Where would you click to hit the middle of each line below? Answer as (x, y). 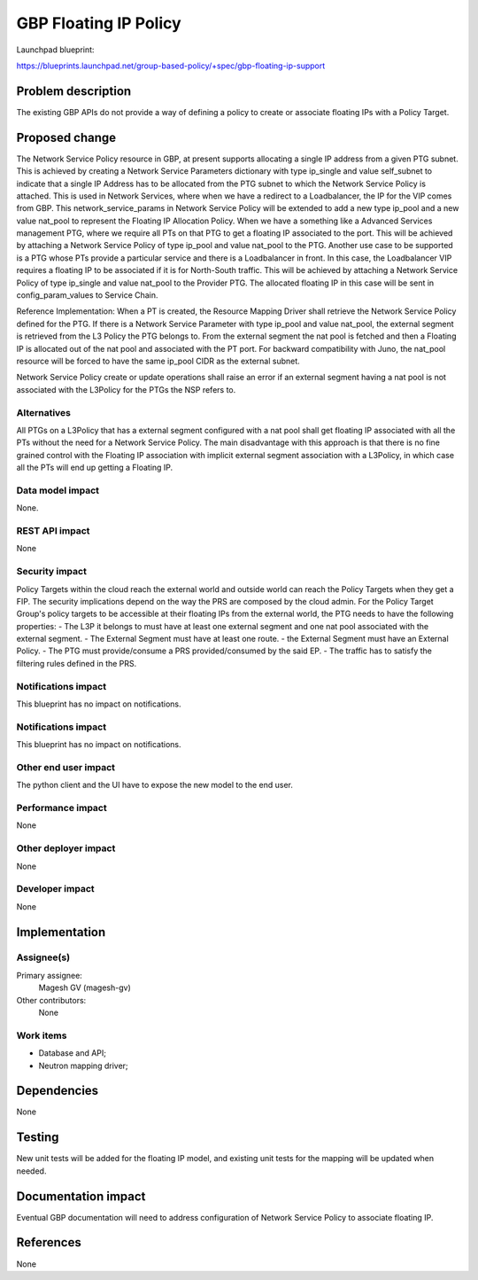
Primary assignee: (50, 975)
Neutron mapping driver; (83, 1065)
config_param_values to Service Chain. (87, 295)
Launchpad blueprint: (55, 50)
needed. (31, 1171)
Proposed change (66, 137)
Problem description (74, 91)
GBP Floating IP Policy (99, 23)
